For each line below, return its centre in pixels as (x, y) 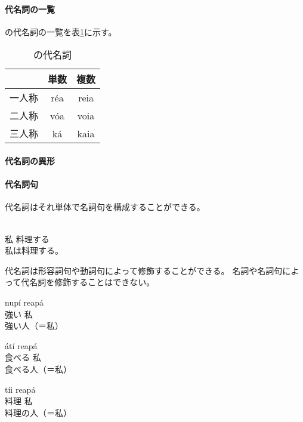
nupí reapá (24, 302)
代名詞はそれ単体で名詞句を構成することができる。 (105, 207)
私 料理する (27, 238)
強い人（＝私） (34, 326)
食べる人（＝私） (38, 369)
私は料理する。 (34, 250)
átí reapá (21, 345)
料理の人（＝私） (38, 412)
